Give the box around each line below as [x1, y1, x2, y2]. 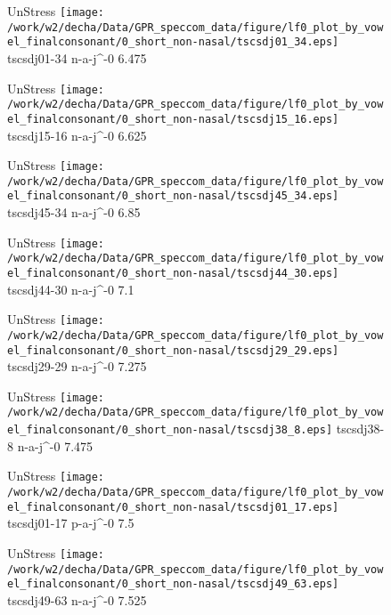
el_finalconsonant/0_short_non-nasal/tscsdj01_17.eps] [7, 500, 339, 514]
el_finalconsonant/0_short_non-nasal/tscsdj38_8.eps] [7, 424, 333, 437]
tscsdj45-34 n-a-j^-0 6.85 [7, 203, 141, 222]
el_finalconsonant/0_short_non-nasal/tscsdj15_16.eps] [7, 112, 339, 125]
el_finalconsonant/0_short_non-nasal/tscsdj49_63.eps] [7, 578, 339, 591]
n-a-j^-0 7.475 [17, 436, 94, 455]
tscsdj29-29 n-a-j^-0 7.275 [7, 357, 147, 376]
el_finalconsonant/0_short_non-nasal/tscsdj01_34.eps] [7, 36, 339, 49]
